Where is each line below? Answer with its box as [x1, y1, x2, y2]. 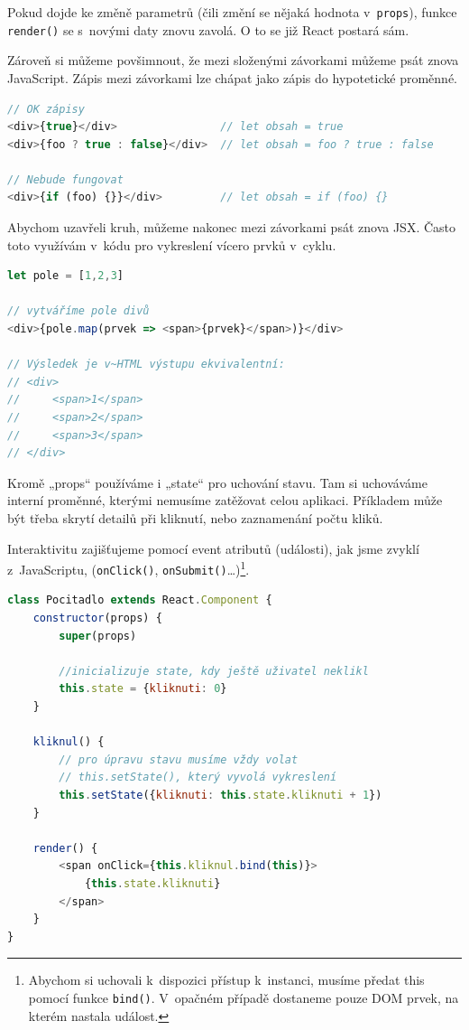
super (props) [59, 629, 137, 642]
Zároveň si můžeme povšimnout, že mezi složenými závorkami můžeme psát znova [7, 51, 459, 70]
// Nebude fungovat [7, 173, 124, 186]
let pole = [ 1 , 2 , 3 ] [7, 269, 124, 283]
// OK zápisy [7, 102, 85, 116]
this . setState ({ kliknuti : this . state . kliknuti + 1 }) [59, 789, 382, 801]
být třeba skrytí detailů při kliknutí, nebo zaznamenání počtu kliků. [7, 508, 383, 527]
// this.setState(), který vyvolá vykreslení [59, 771, 337, 784]
